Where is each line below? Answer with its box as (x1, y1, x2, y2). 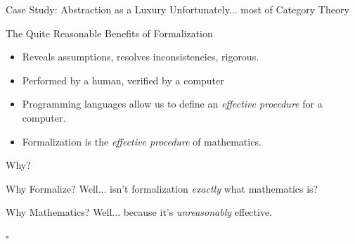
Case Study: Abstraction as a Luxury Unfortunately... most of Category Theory (6, 2, 349, 16)
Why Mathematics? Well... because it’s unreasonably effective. (6, 205, 273, 219)
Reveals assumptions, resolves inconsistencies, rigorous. (22, 49, 259, 64)
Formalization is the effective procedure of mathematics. (22, 134, 262, 148)
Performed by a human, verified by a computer (22, 72, 224, 87)
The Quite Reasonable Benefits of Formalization (6, 25, 213, 40)
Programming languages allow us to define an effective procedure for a (22, 96, 323, 111)
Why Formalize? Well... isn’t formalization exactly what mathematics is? (6, 181, 318, 195)
